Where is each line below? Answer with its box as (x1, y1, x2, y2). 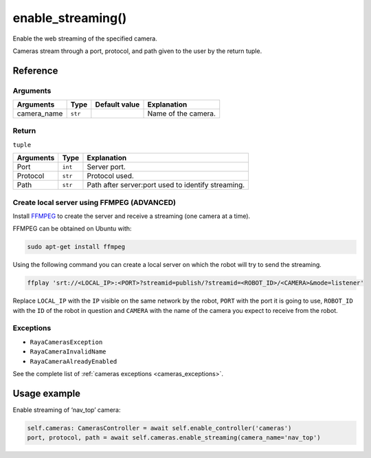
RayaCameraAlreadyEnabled (30, 358, 117, 365)
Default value (95, 100, 140, 109)
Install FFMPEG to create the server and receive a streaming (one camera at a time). (12, 212, 251, 220)
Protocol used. (87, 171, 134, 181)
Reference (12, 65, 58, 76)
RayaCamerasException (30, 338, 103, 346)
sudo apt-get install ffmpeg (27, 243, 126, 251)
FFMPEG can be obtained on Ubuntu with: (12, 224, 132, 233)
